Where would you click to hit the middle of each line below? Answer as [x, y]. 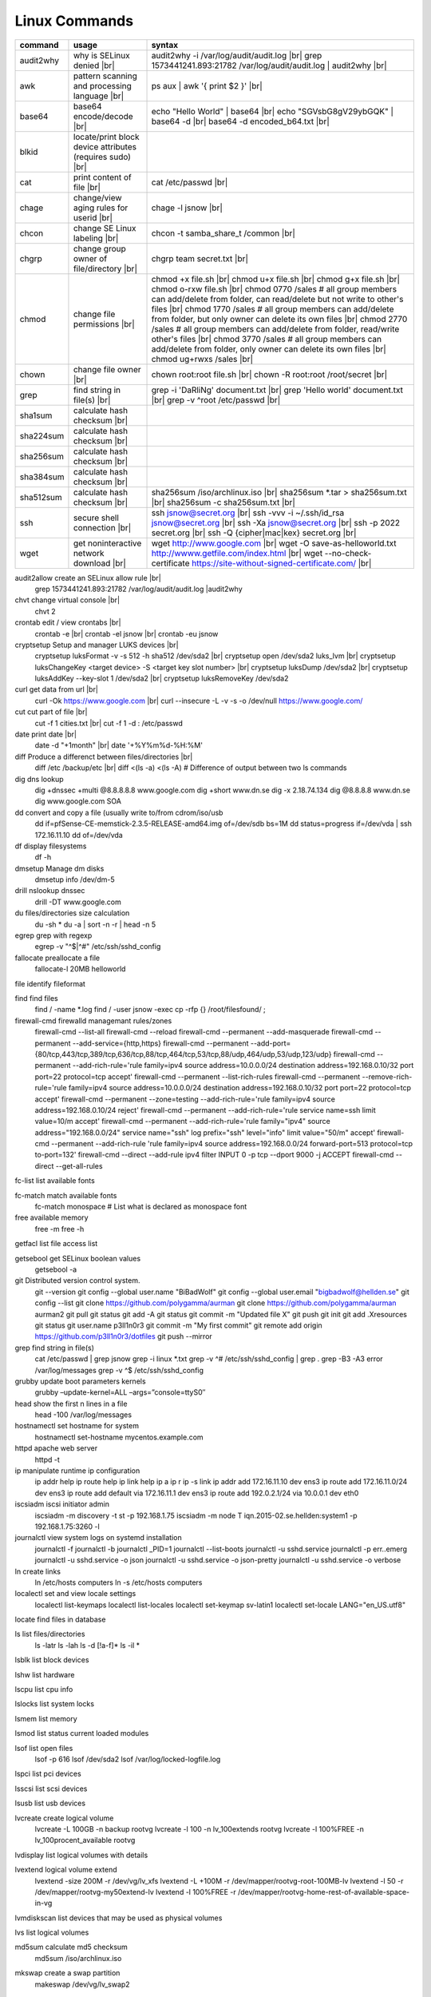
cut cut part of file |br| [51, 712]
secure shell [96, 518]
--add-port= [271, 1043]
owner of [90, 258]
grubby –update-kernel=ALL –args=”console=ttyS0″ [120, 1392]
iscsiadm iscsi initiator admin [62, 1504]
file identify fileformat [50, 983]
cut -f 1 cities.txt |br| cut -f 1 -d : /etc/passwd [109, 723]
